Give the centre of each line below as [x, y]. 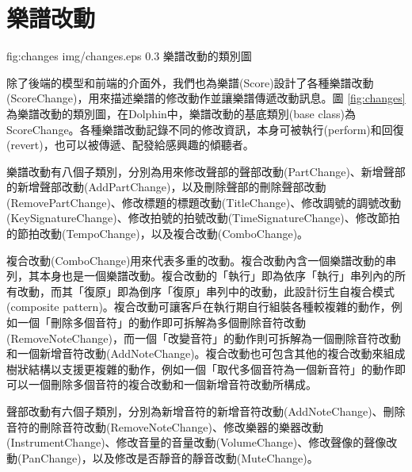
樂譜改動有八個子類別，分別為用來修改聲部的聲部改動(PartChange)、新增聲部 [206, 171]
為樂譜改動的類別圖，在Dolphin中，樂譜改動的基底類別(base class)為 [181, 113]
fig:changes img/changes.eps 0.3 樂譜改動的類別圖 [129, 56]
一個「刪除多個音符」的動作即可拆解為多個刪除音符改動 [161, 322]
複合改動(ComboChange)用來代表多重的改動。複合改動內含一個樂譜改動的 [196, 260]
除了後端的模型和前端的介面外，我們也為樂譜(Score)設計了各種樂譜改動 [190, 82]
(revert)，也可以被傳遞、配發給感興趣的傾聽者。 [130, 145]
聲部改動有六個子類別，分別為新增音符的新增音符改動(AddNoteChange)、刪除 [206, 411]
